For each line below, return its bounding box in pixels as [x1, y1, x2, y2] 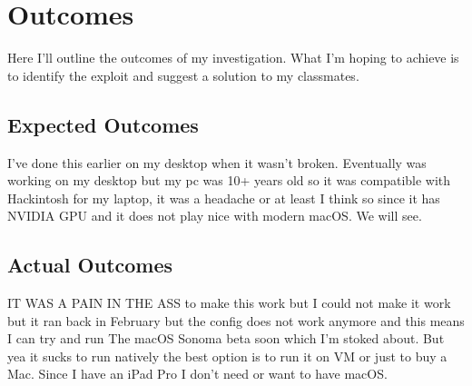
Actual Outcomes [7, 251, 173, 279]
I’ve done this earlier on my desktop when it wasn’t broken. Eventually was [7, 153, 427, 172]
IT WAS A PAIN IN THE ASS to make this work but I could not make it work [7, 293, 451, 312]
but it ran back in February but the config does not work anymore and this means [7, 311, 465, 330]
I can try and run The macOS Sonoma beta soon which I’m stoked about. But [7, 329, 445, 348]
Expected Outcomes [7, 110, 199, 138]
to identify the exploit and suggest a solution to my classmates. [7, 65, 359, 84]
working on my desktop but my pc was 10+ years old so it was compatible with [7, 171, 451, 190]
